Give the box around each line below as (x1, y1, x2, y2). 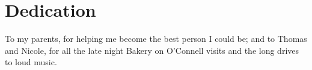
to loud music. (5, 56, 57, 68)
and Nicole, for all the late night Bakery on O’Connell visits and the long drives (5, 44, 299, 56)
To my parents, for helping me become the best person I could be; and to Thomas (5, 32, 307, 45)
